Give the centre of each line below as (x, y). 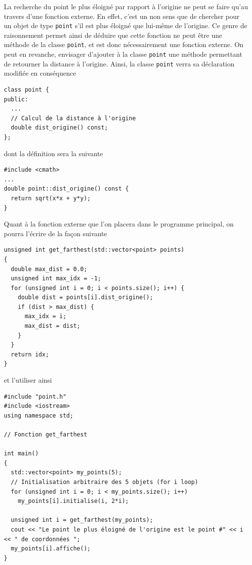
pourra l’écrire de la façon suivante (55, 233)
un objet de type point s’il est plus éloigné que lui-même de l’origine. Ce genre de (126, 25)
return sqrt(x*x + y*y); (51, 198)
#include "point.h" (35, 396)
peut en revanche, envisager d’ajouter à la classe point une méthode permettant (123, 54)
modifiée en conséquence (40, 73)
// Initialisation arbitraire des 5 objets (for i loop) (104, 482)
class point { (27, 90)
